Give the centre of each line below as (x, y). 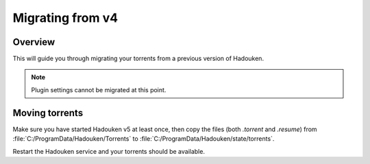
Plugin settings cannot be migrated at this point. (99, 90)
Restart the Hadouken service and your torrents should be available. (109, 151)
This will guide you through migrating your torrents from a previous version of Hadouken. (138, 59)
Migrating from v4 (65, 18)
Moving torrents (48, 113)
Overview (34, 42)
